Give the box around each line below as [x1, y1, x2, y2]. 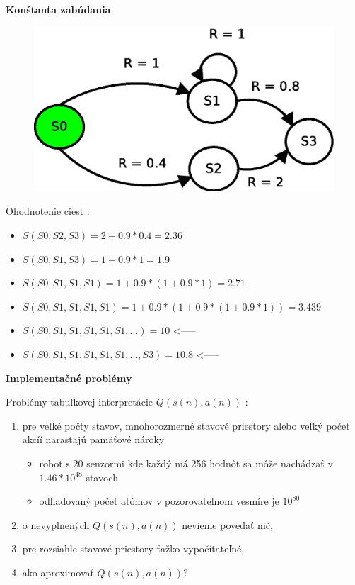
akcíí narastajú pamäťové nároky [22, 432, 165, 447]
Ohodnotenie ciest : [6, 204, 90, 218]
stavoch [86, 469, 118, 484]
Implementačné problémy [6, 370, 132, 385]
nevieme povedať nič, [182, 517, 273, 532]
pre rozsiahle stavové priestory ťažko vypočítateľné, [22, 541, 245, 556]
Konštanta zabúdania [6, 2, 111, 16]
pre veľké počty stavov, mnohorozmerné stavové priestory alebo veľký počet [22, 418, 350, 433]
